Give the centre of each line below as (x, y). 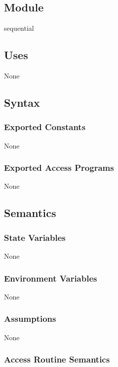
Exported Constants (45, 127)
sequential (19, 28)
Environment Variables (51, 278)
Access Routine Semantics (57, 359)
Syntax (22, 102)
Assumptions (30, 319)
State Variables (35, 237)
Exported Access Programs (59, 168)
